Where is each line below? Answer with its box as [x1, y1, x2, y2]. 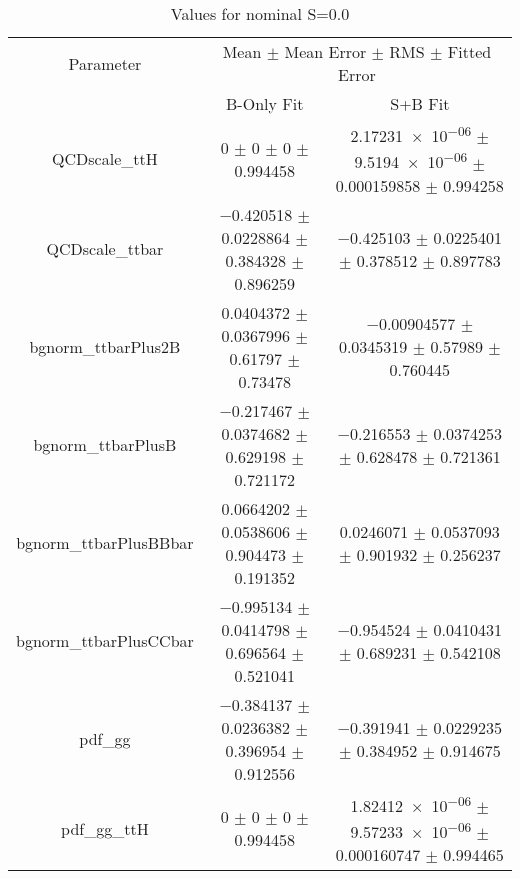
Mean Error [284, 40, 367, 63]
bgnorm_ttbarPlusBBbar [16, 531, 194, 555]
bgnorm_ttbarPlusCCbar [16, 629, 194, 653]
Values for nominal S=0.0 [170, 2, 350, 25]
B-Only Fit [226, 92, 304, 115]
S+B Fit [390, 92, 450, 115]
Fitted [447, 40, 492, 63]
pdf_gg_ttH [61, 816, 149, 840]
